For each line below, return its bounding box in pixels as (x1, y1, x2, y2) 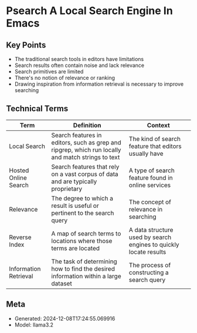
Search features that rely (51, 163, 120, 171)
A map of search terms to (51, 229, 121, 237)
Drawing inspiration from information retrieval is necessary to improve (14, 80, 184, 88)
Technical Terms (6, 104, 69, 114)
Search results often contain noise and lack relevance (14, 62, 145, 69)
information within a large (51, 272, 121, 280)
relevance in (128, 205, 163, 213)
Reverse (9, 233, 32, 241)
